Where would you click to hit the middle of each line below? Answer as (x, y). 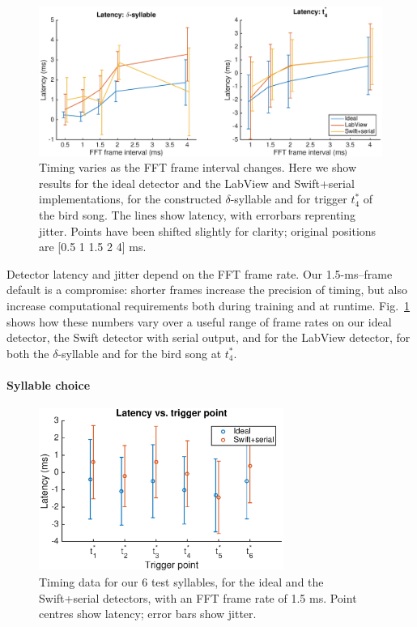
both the (28, 353)
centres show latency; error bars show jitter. (148, 614)
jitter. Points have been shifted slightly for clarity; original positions (208, 230)
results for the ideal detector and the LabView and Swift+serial (197, 183)
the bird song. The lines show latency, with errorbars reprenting (198, 215)
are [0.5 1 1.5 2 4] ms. (93, 247)
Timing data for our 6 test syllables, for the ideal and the (181, 581)
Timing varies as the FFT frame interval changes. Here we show (198, 167)
